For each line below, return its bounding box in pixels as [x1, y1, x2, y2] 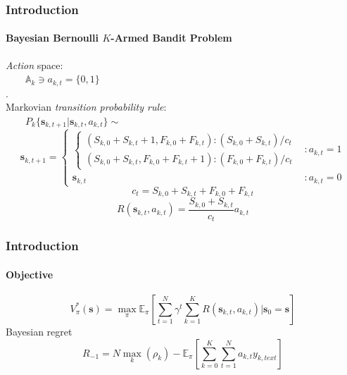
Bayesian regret [6, 324, 72, 338]
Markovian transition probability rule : [6, 99, 167, 114]
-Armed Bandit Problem [111, 30, 232, 45]
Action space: [6, 57, 63, 72]
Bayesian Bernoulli [6, 30, 99, 45]
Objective [6, 266, 53, 281]
